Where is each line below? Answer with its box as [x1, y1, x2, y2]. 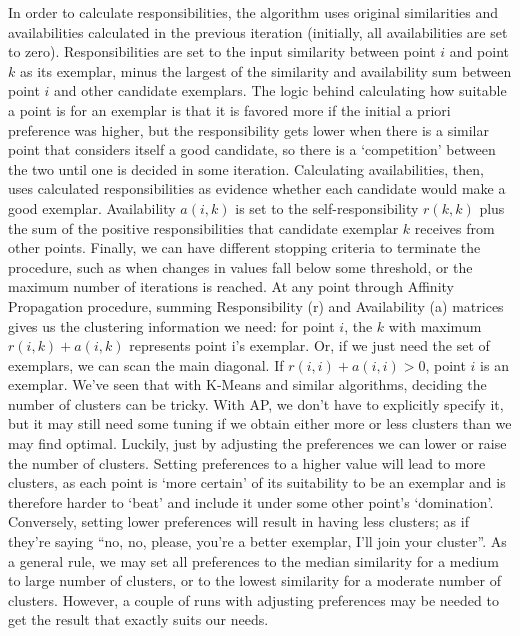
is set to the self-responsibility [235, 197, 419, 218]
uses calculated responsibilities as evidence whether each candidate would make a [8, 178, 506, 199]
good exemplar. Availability [8, 197, 176, 218]
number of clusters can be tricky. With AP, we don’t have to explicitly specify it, [8, 393, 504, 414]
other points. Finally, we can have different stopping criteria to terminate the [8, 237, 481, 258]
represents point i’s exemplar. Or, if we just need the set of [129, 335, 490, 356]
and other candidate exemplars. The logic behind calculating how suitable [54, 80, 507, 101]
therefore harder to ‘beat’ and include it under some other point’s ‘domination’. [8, 491, 494, 512]
